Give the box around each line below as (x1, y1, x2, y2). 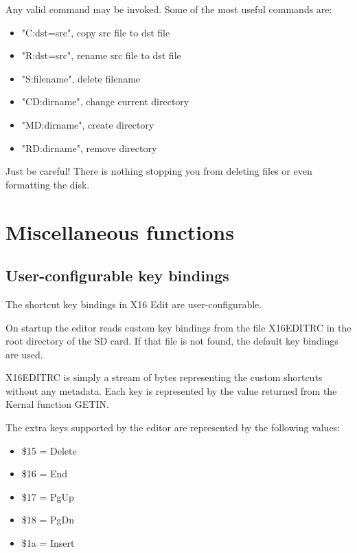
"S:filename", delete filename (21, 71, 141, 85)
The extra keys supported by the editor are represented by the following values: (5, 420, 341, 435)
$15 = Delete (21, 443, 77, 457)
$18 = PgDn (21, 512, 75, 527)
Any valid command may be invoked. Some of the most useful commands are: (5, 2, 332, 16)
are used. (5, 347, 43, 361)
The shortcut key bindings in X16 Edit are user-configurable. (5, 296, 262, 311)
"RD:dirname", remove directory (21, 140, 157, 155)
